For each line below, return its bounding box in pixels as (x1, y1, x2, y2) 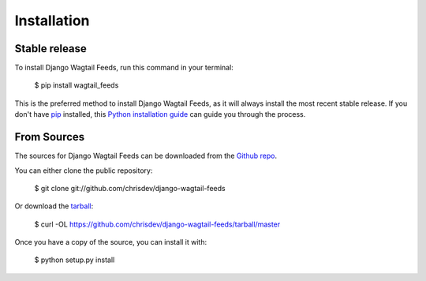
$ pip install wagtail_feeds (34, 81, 119, 90)
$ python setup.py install (34, 255, 115, 264)
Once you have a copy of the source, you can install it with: (14, 238, 207, 247)
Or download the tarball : (14, 201, 94, 211)
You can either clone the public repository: (14, 166, 153, 175)
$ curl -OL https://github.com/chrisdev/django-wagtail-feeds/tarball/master (34, 219, 281, 229)
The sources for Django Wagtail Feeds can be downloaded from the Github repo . (14, 151, 278, 161)
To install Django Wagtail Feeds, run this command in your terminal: (14, 63, 234, 73)
